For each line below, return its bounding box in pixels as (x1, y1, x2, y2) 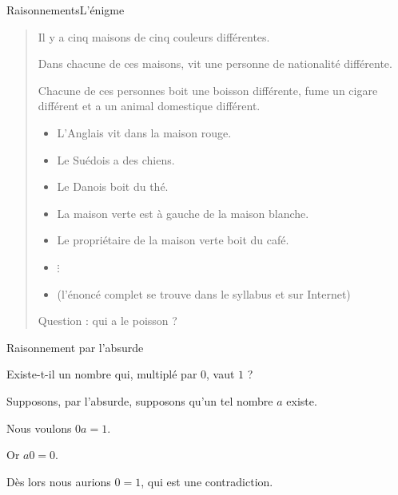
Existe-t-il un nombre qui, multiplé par (6, 366, 197, 382)
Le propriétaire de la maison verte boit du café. (57, 232, 289, 248)
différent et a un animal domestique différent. (38, 97, 261, 114)
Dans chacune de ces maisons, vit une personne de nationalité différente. (38, 55, 392, 72)
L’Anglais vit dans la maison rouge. (57, 124, 232, 141)
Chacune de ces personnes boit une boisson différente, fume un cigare (38, 81, 378, 98)
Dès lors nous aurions (6, 473, 111, 489)
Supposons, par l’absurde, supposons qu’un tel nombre (6, 392, 273, 409)
